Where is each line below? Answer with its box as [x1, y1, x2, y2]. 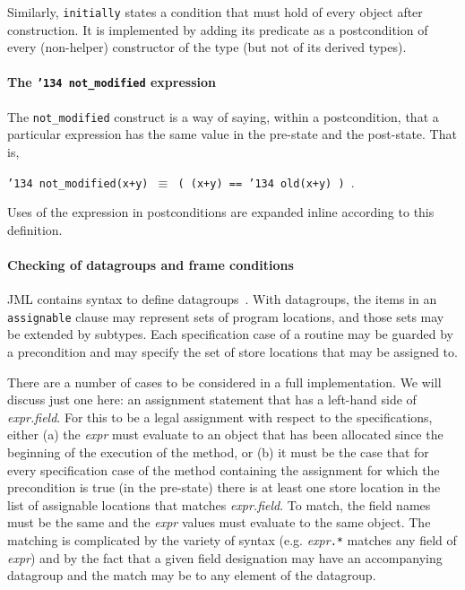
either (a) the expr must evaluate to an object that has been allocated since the [7, 425, 443, 444]
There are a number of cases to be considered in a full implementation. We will [7, 372, 442, 391]
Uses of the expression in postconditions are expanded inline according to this [7, 203, 435, 221]
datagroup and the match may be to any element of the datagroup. [7, 566, 376, 585]
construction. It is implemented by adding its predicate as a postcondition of [7, 20, 428, 39]
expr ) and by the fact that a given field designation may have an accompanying [7, 548, 443, 567]
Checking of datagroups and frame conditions [7, 255, 294, 273]
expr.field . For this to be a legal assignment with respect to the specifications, [7, 407, 433, 426]
